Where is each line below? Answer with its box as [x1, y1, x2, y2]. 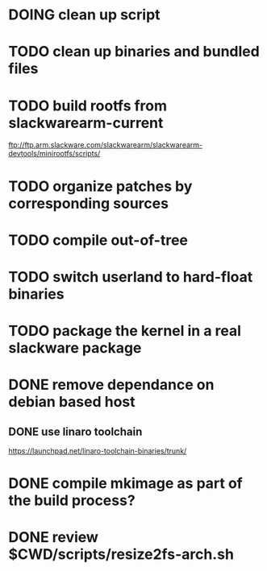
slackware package [8, 339, 142, 358]
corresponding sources [8, 194, 169, 213]
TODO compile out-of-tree [8, 231, 188, 249]
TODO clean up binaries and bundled [8, 43, 260, 61]
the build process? [8, 491, 136, 510]
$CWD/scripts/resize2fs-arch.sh [8, 545, 234, 564]
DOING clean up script [8, 6, 161, 24]
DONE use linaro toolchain [8, 424, 143, 438]
